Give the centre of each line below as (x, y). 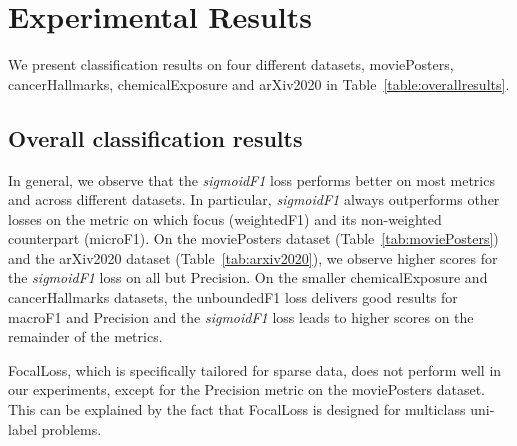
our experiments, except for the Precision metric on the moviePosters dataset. (246, 389)
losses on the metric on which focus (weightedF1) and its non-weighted (225, 218)
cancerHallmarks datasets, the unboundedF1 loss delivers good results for (233, 297)
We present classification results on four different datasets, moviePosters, (231, 64)
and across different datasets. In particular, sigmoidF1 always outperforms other (254, 199)
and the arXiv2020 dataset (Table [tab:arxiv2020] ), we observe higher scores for (253, 257)
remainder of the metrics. (85, 336)
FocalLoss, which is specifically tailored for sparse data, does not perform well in (255, 369)
